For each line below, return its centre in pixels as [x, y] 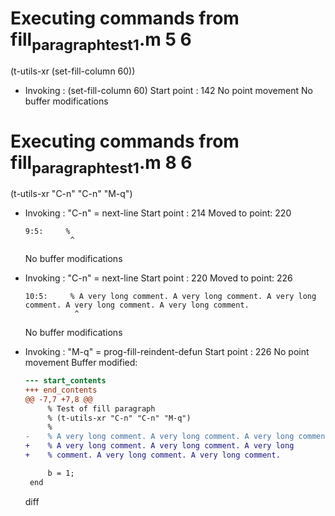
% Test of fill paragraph [101, 408]
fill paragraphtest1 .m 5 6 [101, 41]
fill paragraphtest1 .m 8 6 [101, 164]
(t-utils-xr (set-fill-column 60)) [73, 71]
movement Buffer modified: [81, 363]
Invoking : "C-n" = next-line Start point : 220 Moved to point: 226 [158, 278]
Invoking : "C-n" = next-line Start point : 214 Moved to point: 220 [158, 213]
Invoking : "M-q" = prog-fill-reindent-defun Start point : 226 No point [167, 352]
